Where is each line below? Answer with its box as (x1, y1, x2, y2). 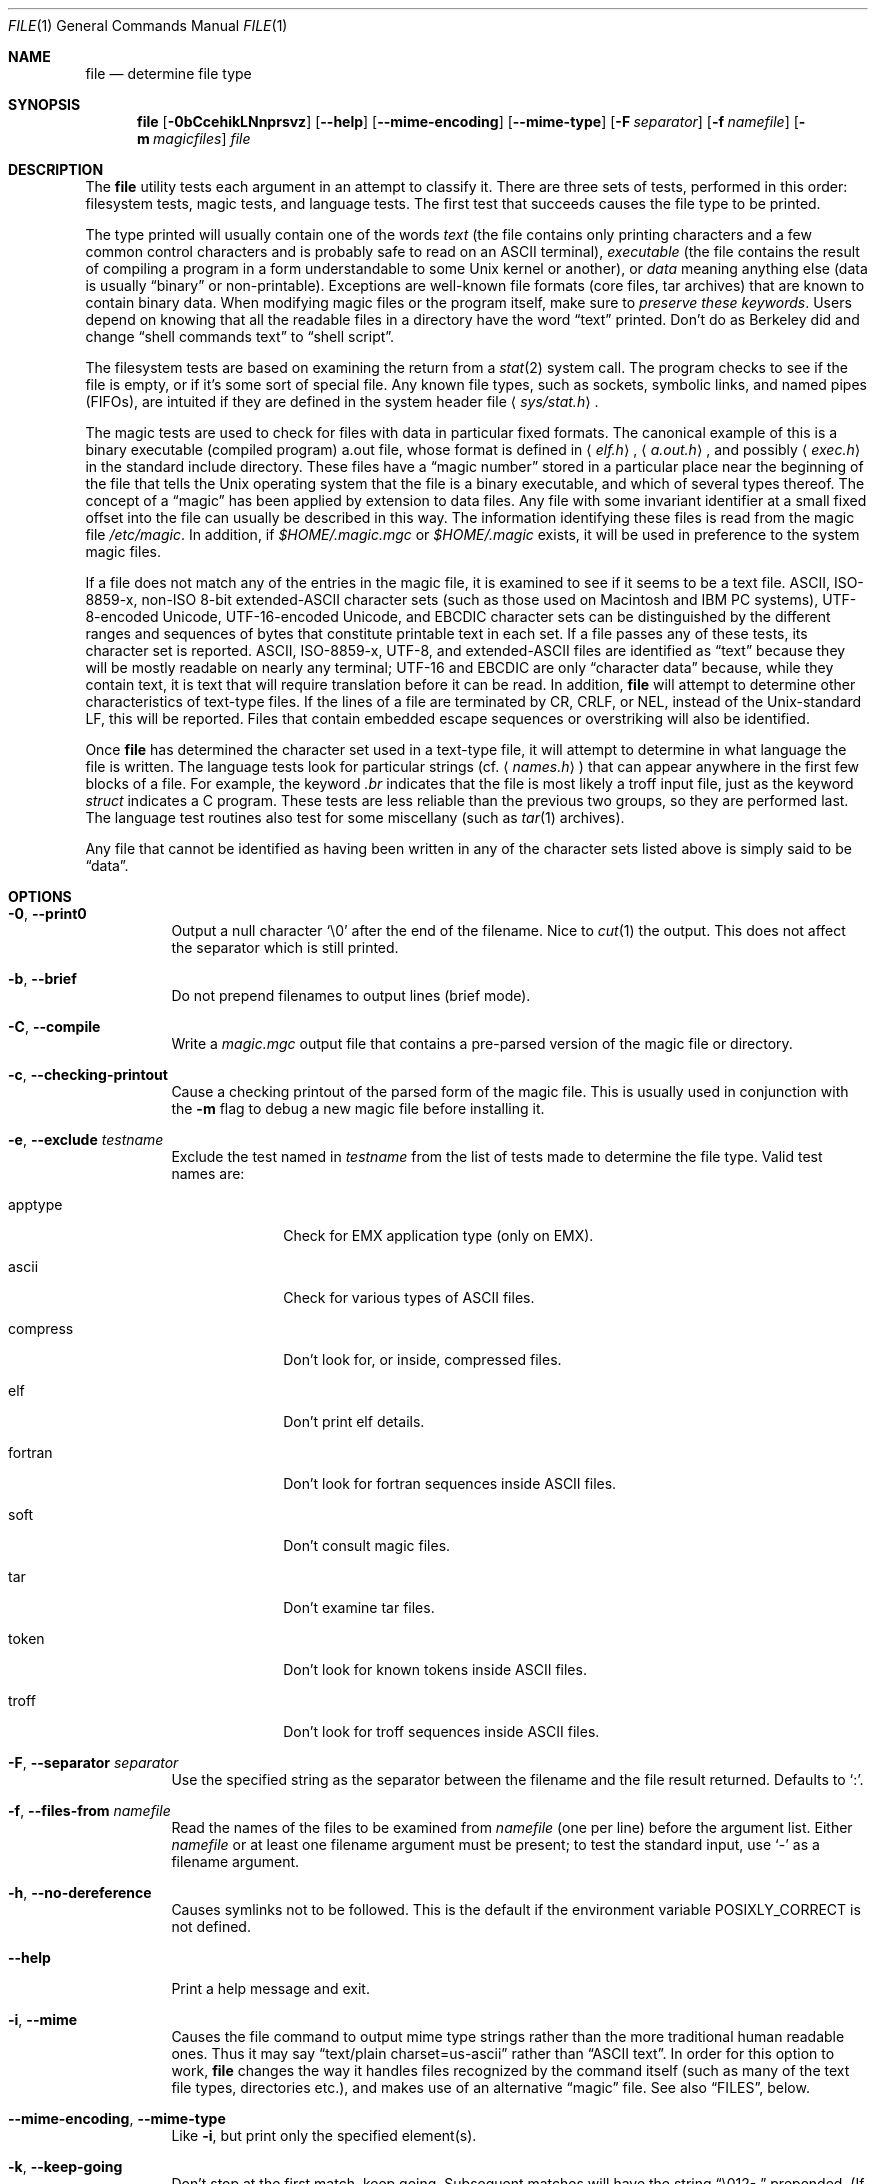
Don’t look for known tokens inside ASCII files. (283, 1661, 587, 1678)
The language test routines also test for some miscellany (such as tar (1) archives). (85, 809, 625, 826)
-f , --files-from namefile (8, 1802, 171, 1819)
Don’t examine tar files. (283, 1599, 435, 1616)
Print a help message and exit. (171, 1980, 370, 1997)
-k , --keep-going (8, 2158, 123, 2175)
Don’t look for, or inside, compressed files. (283, 1351, 562, 1368)
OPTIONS (8, 888, 72, 905)
